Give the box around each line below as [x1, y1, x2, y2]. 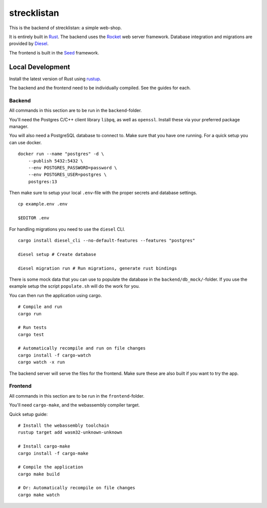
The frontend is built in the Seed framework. [9, 50, 99, 55]
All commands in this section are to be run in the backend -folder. [9, 107, 142, 113]
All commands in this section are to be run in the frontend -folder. [9, 393, 145, 399]
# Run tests [18, 325, 47, 330]
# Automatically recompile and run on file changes [18, 346, 146, 351]
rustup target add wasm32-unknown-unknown [18, 430, 123, 435]
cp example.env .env [18, 201, 68, 207]
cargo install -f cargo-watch [18, 352, 91, 358]
